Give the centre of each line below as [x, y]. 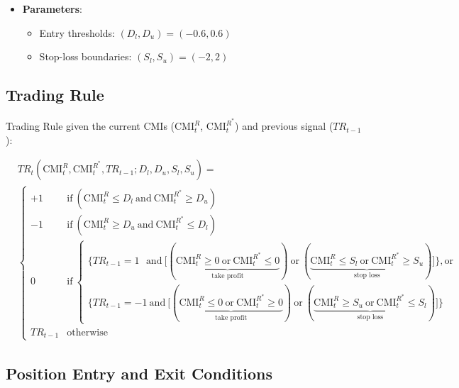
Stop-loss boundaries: [85, 56]
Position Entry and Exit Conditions [139, 373]
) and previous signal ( [284, 126]
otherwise [87, 332]
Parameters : [52, 9]
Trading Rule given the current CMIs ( [90, 126]
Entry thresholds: [77, 32]
